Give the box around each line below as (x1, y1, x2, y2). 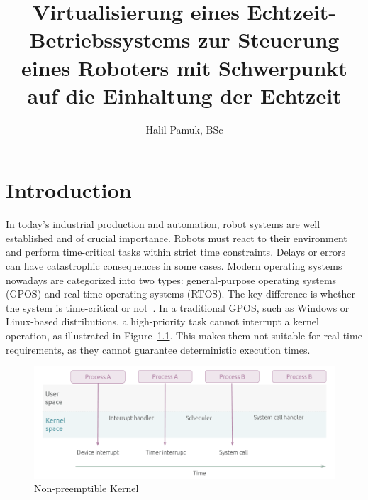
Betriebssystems (29, 25, 191, 54)
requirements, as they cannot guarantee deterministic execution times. (6, 342, 311, 357)
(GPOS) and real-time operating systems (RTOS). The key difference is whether (6, 286, 355, 301)
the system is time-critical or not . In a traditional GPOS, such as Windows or (6, 300, 350, 315)
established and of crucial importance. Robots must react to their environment (6, 230, 347, 245)
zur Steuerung (198, 25, 340, 54)
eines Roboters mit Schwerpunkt (21, 53, 347, 82)
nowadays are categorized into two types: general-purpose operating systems (6, 272, 337, 287)
